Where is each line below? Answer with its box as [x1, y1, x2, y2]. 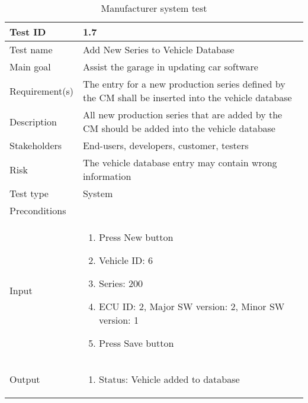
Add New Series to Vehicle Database [82, 43, 235, 56]
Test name [9, 43, 53, 56]
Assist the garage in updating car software [82, 60, 258, 73]
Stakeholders [9, 138, 62, 152]
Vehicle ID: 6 [99, 253, 153, 267]
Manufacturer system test [101, 1, 207, 15]
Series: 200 [99, 276, 143, 290]
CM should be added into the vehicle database [82, 121, 275, 135]
